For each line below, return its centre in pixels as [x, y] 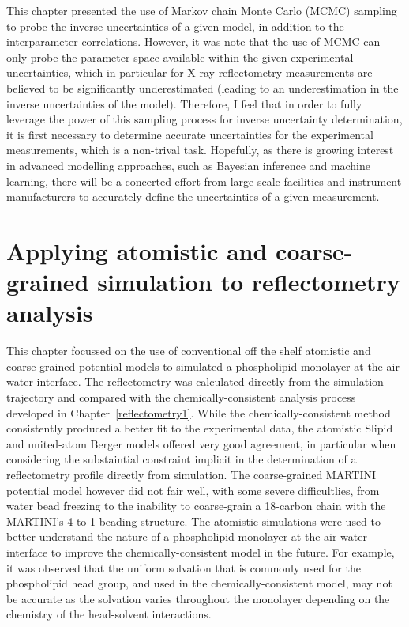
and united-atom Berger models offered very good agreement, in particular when [201, 443]
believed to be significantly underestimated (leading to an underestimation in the [203, 87]
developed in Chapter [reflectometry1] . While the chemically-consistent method [199, 412]
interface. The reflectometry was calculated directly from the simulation [210, 381]
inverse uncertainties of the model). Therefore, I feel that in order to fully [184, 103]
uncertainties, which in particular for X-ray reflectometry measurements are [189, 72]
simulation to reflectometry [249, 282]
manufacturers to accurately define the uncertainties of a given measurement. [193, 196]
